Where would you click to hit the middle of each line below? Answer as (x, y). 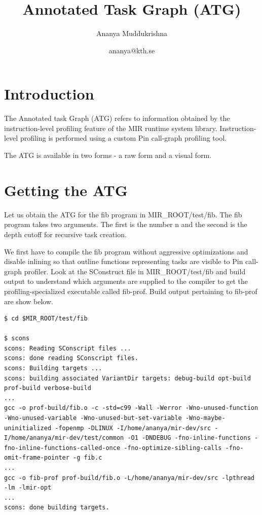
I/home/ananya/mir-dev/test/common (64, 438)
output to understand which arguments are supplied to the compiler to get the (126, 281)
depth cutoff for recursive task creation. (65, 234)
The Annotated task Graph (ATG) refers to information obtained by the (117, 118)
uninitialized (28, 428)
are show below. (29, 301)
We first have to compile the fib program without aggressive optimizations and (126, 251)
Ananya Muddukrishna (132, 33)
